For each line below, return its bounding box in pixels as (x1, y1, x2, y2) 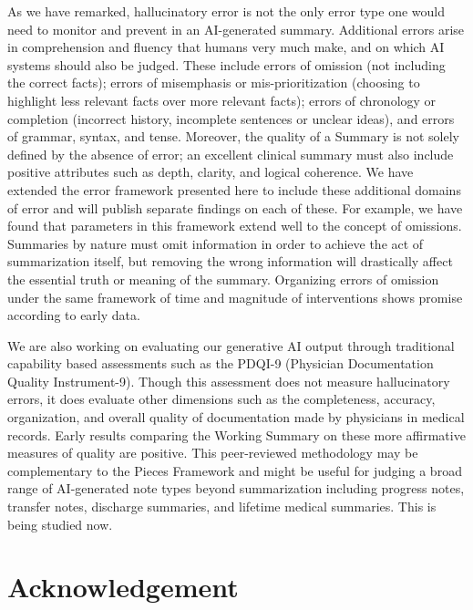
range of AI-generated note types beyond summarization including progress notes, (7, 479, 465, 498)
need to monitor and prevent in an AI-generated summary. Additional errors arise (7, 19, 465, 38)
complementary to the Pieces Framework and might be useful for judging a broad (7, 460, 462, 480)
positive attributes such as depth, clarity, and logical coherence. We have (7, 162, 414, 181)
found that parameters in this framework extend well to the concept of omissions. (7, 216, 462, 235)
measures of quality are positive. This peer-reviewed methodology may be (7, 443, 418, 462)
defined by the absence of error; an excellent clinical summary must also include (7, 144, 454, 163)
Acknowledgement (7, 568, 239, 605)
